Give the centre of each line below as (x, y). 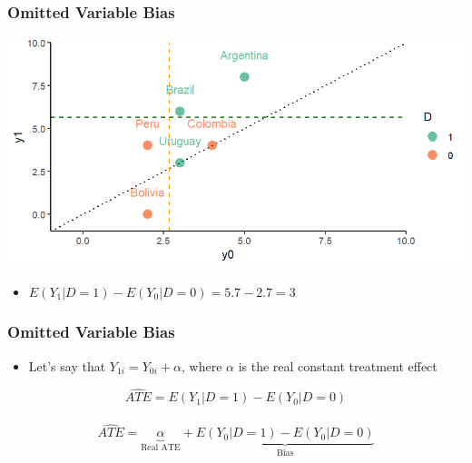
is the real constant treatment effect (338, 365)
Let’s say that (67, 365)
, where (202, 365)
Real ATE (161, 448)
